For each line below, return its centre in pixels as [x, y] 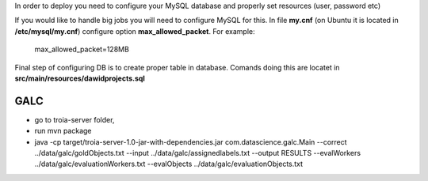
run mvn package [63, 131]
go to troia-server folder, [75, 119]
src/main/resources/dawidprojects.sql [80, 78]
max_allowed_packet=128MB [82, 49]
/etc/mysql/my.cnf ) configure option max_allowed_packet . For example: [135, 31]
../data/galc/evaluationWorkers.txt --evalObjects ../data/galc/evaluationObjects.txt [169, 164]
